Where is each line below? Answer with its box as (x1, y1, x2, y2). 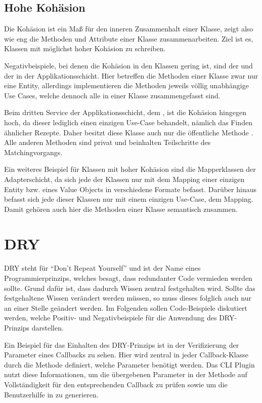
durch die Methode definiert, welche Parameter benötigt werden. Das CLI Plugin (4, 359, 255, 370)
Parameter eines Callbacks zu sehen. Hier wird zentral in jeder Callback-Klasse (4, 349, 248, 360)
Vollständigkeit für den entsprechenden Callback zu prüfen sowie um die (4, 379, 228, 389)
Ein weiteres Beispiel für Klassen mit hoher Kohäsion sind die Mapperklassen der (4, 164, 256, 174)
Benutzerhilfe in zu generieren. (4, 389, 99, 399)
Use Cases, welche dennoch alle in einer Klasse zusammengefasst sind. (4, 90, 221, 100)
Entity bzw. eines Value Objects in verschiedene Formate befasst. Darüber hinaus (4, 184, 256, 194)
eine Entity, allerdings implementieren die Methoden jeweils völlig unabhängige (4, 80, 249, 91)
